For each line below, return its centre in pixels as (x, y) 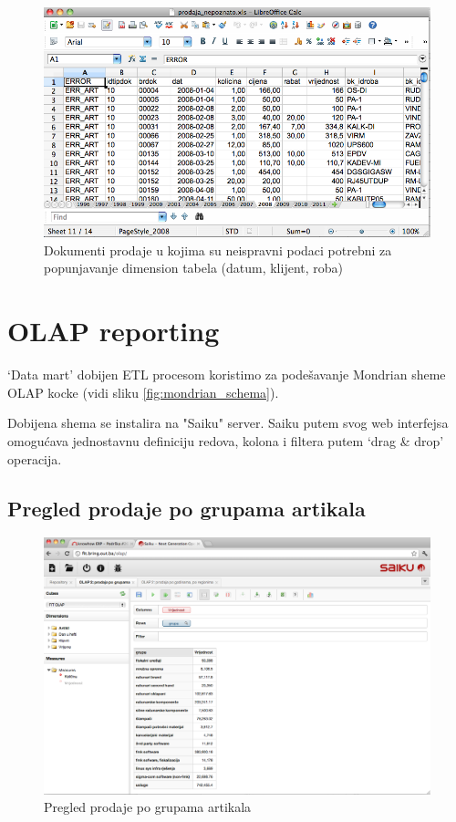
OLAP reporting (114, 331)
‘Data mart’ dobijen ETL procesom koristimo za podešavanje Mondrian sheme (227, 375)
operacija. (35, 458)
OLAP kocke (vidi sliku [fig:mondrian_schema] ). (143, 392)
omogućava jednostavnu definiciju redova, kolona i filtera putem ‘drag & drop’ (226, 440)
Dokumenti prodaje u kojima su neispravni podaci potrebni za (218, 250)
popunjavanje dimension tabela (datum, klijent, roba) (194, 268)
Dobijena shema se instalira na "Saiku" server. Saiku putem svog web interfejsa (228, 423)
